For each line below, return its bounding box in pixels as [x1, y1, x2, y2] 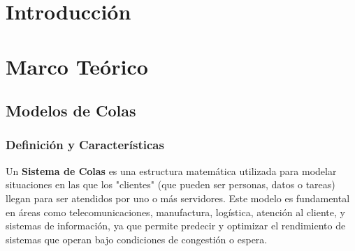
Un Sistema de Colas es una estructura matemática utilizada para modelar [6, 163, 337, 178]
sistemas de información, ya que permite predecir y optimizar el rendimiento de [6, 218, 346, 233]
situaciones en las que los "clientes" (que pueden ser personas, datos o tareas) [6, 177, 335, 192]
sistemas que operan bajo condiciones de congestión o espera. [6, 231, 268, 246]
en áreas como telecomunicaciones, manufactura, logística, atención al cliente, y [6, 204, 345, 219]
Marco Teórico [6, 52, 148, 80]
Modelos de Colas [6, 100, 136, 121]
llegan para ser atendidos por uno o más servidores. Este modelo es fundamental [6, 190, 350, 205]
